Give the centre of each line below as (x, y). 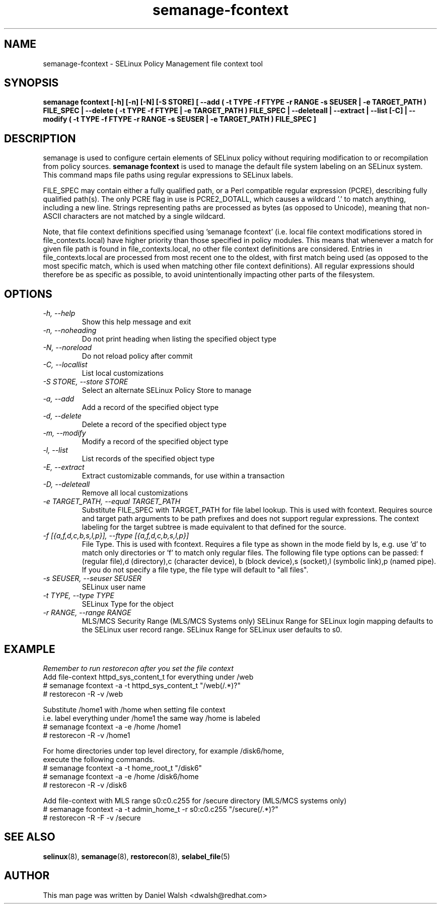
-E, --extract (64, 467)
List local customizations (123, 373)
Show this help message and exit (136, 322)
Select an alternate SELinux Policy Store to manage (167, 390)
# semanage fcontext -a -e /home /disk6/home (121, 776)
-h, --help (59, 313)
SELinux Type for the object (128, 604)
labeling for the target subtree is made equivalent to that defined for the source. (214, 527)
